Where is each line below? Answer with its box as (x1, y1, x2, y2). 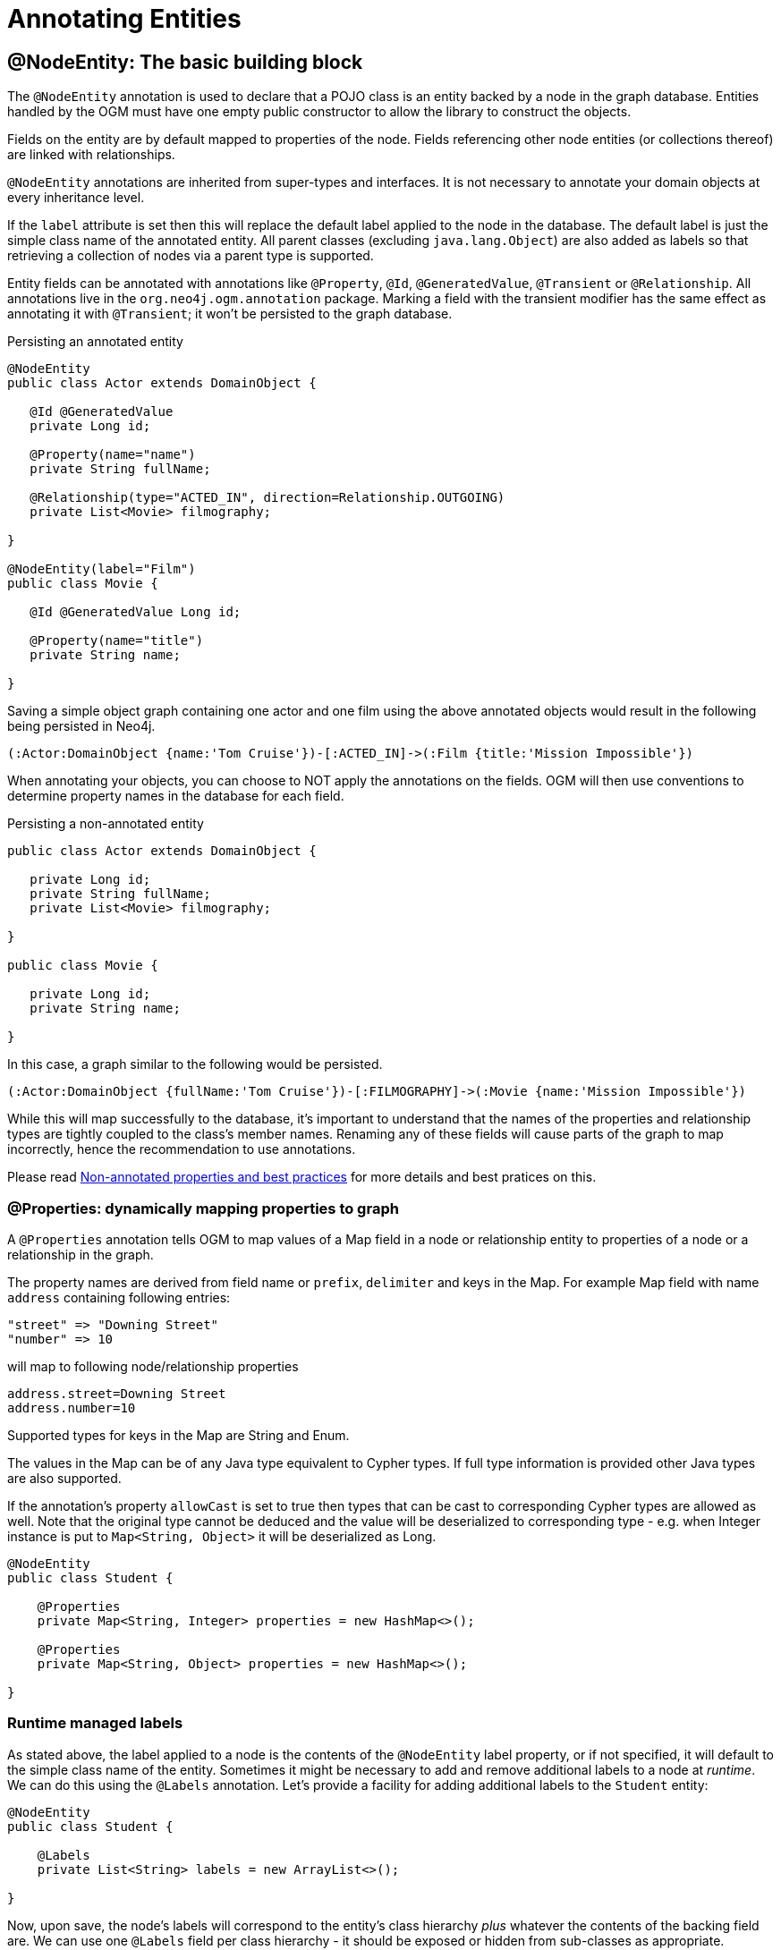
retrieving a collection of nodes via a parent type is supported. (7, 248, 374, 264)
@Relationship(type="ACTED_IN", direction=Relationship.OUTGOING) (30, 490, 505, 505)
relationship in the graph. (7, 1246, 154, 1262)
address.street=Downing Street (7, 1386, 226, 1401)
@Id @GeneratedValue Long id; (30, 605, 242, 620)
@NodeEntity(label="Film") (7, 562, 196, 577)
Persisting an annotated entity (7, 334, 183, 350)
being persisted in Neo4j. (7, 718, 156, 734)
